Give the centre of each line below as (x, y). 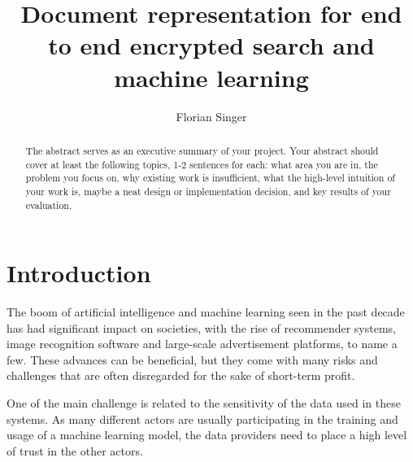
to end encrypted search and (211, 45)
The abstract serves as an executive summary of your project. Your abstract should (202, 150)
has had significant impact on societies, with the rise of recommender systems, (202, 327)
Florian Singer (211, 116)
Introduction (79, 273)
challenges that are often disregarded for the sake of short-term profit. (181, 375)
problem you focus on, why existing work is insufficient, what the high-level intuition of (210, 178)
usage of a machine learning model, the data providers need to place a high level (207, 435)
